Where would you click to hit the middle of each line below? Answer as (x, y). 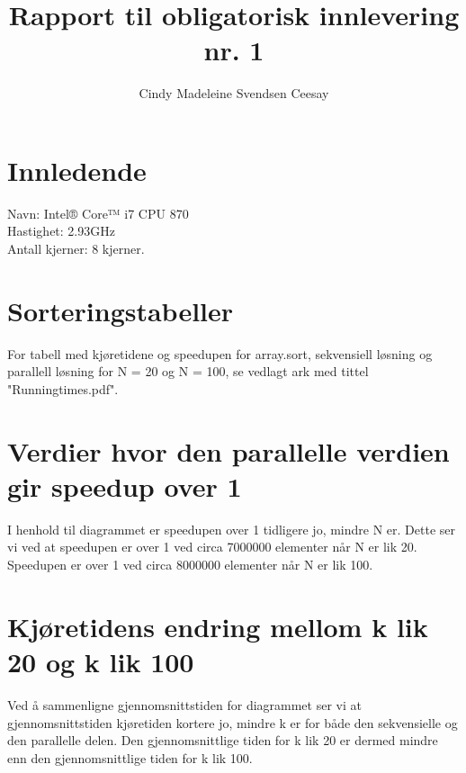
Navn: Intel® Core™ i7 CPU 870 (98, 213)
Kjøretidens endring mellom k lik (218, 626)
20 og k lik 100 (101, 661)
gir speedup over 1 (125, 485)
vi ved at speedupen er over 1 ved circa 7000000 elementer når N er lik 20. (212, 547)
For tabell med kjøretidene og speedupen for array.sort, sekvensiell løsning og (220, 353)
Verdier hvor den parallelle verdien (229, 450)
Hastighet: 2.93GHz (61, 231)
